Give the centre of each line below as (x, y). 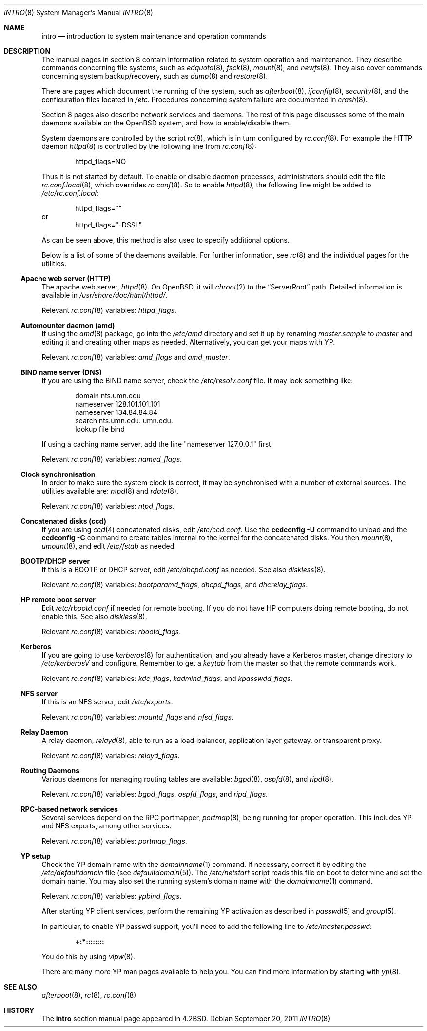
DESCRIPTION (27, 51)
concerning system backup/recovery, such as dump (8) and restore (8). (155, 76)
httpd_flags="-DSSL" (109, 225)
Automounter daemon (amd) (68, 325)
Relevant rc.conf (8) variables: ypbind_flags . (112, 896)
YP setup (36, 856)
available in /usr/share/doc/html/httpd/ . (105, 295)
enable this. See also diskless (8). (94, 616)
